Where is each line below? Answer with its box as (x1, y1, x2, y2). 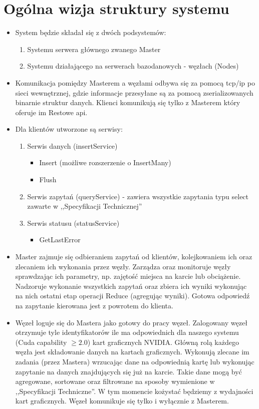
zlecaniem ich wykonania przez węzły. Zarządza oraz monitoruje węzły (15, 261, 231, 271)
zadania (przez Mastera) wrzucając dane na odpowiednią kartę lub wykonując (15, 356, 254, 366)
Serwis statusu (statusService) (27, 217, 120, 228)
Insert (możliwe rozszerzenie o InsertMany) (39, 157, 171, 168)
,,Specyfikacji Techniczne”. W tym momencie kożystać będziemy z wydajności (15, 385, 253, 396)
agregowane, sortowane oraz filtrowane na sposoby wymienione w (15, 376, 215, 386)
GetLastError (39, 234, 81, 245)
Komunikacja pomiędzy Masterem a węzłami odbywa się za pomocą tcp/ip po (15, 77, 255, 88)
